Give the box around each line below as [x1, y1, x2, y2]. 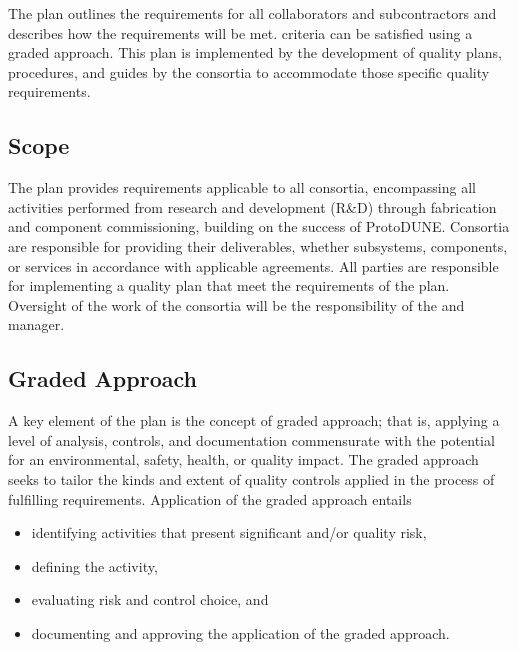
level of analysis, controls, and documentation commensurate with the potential [8, 429, 495, 450]
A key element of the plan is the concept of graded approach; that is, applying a [8, 410, 500, 431]
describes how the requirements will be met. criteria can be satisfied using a [8, 22, 473, 43]
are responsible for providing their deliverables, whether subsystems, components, [8, 235, 508, 256]
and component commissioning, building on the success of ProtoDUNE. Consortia [8, 216, 510, 237]
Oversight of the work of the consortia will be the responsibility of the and [8, 294, 465, 315]
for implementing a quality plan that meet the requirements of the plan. [8, 275, 450, 296]
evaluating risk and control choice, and [31, 589, 269, 610]
